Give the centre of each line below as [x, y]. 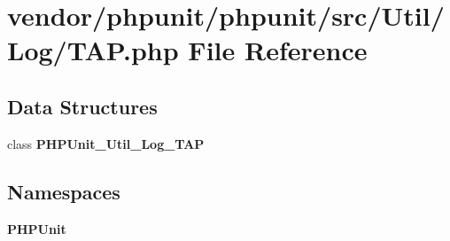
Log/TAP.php [93, 50]
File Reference [278, 50]
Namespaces [64, 191]
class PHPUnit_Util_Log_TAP [106, 143]
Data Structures [82, 106]
